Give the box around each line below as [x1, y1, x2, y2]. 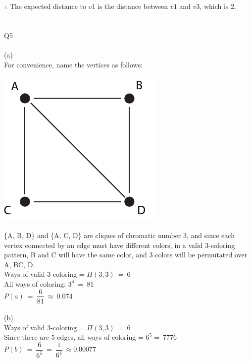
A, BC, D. [4, 259, 35, 269]
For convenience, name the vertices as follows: [4, 59, 143, 69]
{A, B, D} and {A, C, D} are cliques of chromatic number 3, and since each [4, 230, 235, 240]
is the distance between [98, 1, 168, 11]
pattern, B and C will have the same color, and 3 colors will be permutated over [4, 249, 248, 260]
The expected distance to [9, 1, 86, 11]
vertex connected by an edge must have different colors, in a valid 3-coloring [4, 240, 235, 250]
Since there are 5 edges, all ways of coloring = [4, 332, 144, 342]
